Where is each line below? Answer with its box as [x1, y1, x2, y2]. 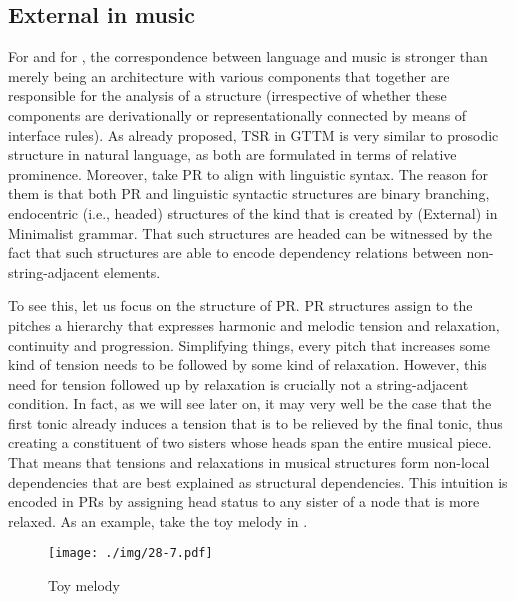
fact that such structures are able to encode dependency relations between [8, 242, 462, 263]
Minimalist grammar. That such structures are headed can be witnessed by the [8, 222, 493, 243]
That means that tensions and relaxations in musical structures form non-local [8, 452, 490, 473]
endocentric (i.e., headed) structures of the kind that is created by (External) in [8, 202, 498, 223]
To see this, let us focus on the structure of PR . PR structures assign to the [8, 295, 473, 316]
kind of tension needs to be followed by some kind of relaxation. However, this [8, 354, 487, 375]
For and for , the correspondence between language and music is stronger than [8, 46, 488, 67]
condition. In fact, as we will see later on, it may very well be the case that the [8, 393, 492, 414]
